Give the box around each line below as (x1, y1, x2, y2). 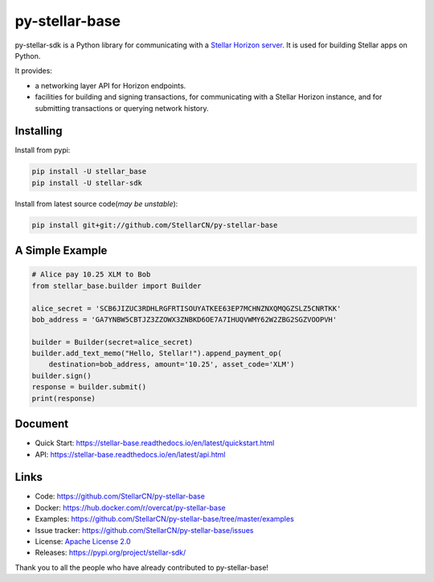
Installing (14, 125, 63, 138)
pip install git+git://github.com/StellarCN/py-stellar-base (31, 220, 278, 229)
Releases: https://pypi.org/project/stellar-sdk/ (35, 547, 186, 558)
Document (14, 417, 68, 431)
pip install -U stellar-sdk (31, 178, 142, 187)
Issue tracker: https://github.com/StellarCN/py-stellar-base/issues (35, 525, 254, 535)
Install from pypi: (14, 145, 71, 155)
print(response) (31, 394, 96, 403)
